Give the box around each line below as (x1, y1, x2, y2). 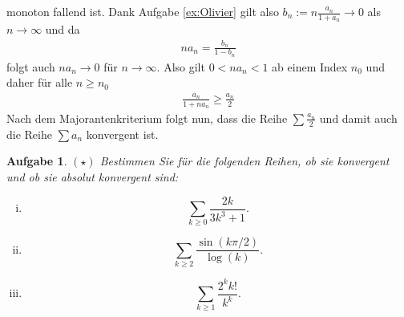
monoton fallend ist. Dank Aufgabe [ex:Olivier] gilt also (6, 3, 279, 19)
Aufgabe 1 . (6, 152, 67, 169)
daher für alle (6, 74, 73, 91)
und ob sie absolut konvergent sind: (6, 169, 179, 185)
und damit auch (319, 109, 398, 126)
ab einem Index (272, 58, 348, 75)
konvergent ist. (86, 125, 159, 142)
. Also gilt (156, 58, 205, 75)
